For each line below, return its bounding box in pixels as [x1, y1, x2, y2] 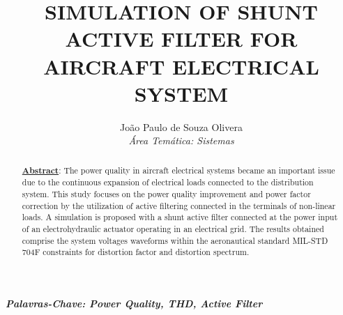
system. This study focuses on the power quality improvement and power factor [22, 187, 311, 199]
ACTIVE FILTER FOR [65, 24, 298, 53]
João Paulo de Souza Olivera [120, 119, 243, 134]
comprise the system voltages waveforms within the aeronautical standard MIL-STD [22, 234, 328, 246]
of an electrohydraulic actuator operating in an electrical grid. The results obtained [22, 222, 324, 234]
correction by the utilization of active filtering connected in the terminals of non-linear [22, 199, 336, 211]
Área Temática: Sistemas [128, 133, 234, 148]
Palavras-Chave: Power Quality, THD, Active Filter [6, 295, 263, 310]
